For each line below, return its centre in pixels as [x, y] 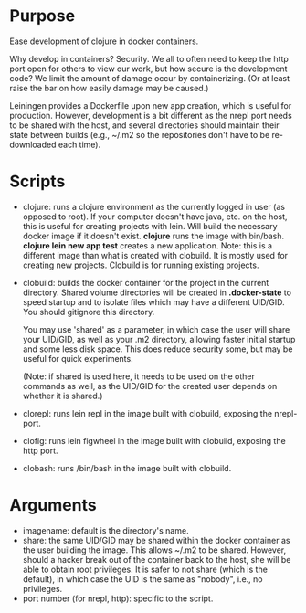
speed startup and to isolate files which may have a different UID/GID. [153, 301]
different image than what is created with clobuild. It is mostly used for [155, 255]
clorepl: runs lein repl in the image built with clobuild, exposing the [147, 413]
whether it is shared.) [63, 396]
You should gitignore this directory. [89, 312]
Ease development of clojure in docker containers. [104, 41]
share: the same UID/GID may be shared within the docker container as [156, 540]
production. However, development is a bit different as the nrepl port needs [151, 115]
